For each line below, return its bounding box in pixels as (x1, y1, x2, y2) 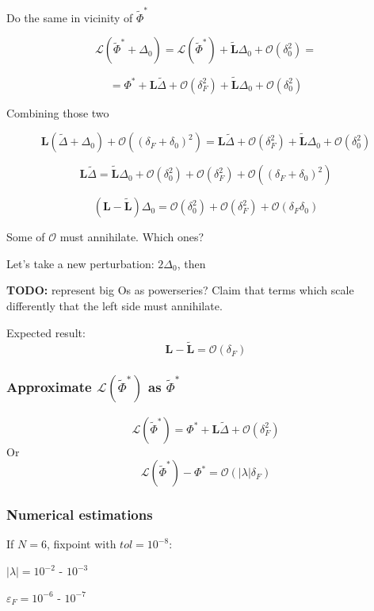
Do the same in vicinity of (6, 9, 133, 25)
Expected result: (6, 324, 86, 340)
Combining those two (6, 104, 109, 121)
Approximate (6, 377, 92, 397)
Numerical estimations (6, 505, 153, 525)
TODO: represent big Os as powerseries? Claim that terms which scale (6, 282, 354, 298)
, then (177, 255, 206, 271)
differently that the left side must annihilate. (6, 297, 223, 313)
